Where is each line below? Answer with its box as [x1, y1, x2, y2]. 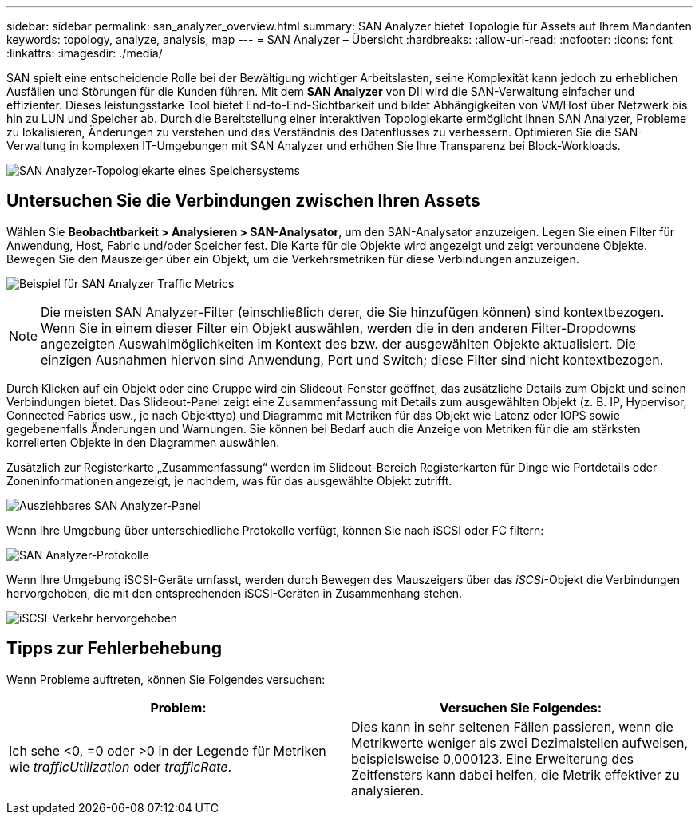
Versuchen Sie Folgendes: [439, 699, 602, 716]
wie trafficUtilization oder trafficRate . [9, 758, 232, 775]
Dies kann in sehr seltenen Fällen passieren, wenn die [351, 718, 673, 735]
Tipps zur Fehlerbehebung [6, 638, 222, 659]
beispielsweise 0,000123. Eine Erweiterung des [351, 750, 634, 767]
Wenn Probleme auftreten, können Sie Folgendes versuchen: [6, 672, 326, 686]
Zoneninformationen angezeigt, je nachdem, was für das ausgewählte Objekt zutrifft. [6, 473, 452, 487]
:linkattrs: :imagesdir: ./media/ [6, 46, 163, 60]
